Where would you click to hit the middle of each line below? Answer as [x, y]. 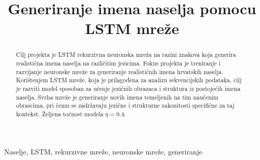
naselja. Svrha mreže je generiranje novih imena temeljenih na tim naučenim [117, 97]
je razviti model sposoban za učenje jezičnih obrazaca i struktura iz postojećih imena [128, 88]
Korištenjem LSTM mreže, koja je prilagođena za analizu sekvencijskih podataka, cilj [129, 80]
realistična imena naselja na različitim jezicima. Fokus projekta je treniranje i [118, 63]
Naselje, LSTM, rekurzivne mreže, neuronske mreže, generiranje [103, 151]
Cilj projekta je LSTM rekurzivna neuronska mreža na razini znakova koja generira [126, 55]
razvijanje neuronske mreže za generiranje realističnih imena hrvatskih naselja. [120, 71]
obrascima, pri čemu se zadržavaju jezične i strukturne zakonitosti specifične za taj [125, 105]
